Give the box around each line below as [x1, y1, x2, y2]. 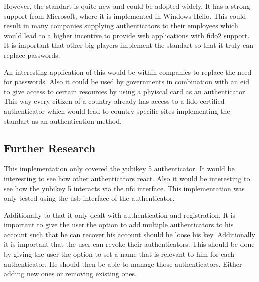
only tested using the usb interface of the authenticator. [4, 193, 175, 203]
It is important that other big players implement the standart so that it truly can [4, 40, 254, 50]
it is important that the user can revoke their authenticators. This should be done [4, 239, 255, 249]
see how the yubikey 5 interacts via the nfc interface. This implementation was [4, 183, 245, 193]
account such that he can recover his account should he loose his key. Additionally [4, 229, 255, 239]
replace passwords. [4, 49, 60, 60]
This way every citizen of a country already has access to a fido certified [4, 96, 225, 106]
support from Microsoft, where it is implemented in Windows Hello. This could [4, 10, 246, 21]
